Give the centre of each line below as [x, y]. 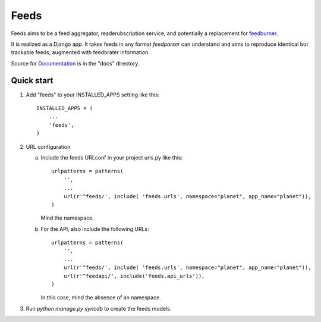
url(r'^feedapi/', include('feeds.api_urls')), [134, 276]
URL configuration [48, 146]
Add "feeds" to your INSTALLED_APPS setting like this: [93, 95]
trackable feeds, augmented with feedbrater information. [80, 52]
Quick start [32, 80]
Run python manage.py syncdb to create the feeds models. [99, 308]
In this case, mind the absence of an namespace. [101, 298]
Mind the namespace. [67, 218]
